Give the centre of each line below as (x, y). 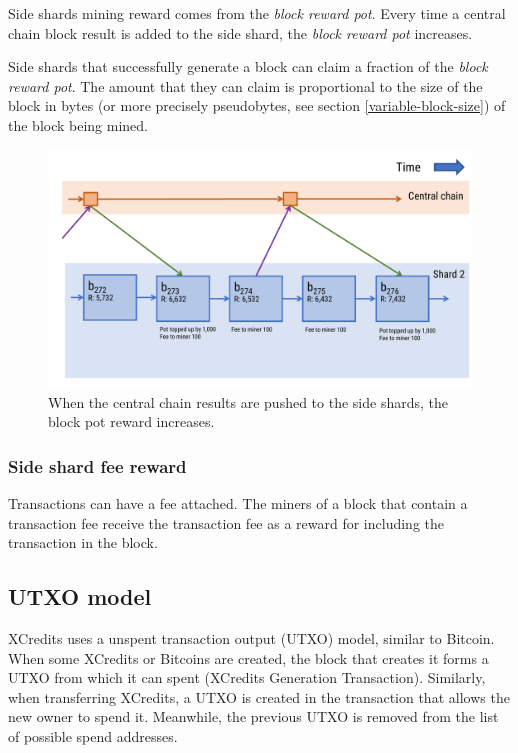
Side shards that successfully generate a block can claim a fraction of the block (248, 66)
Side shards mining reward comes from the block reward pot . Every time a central (257, 13)
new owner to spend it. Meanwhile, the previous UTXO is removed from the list (253, 716)
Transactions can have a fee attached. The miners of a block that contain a (238, 503)
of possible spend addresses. (93, 736)
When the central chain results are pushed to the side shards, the (248, 401)
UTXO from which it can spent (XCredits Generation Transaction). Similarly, (247, 677)
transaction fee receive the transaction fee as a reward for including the (226, 522)
